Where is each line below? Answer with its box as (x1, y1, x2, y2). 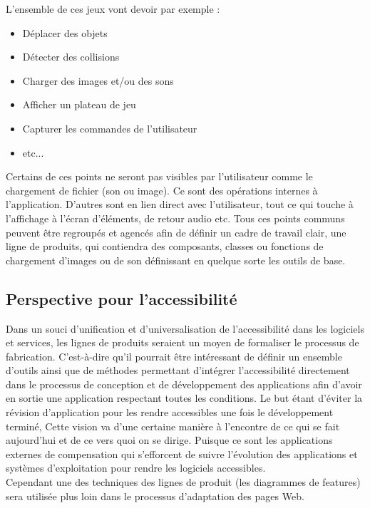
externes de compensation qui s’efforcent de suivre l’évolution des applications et (6, 446, 358, 461)
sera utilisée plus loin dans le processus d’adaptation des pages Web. (6, 488, 304, 503)
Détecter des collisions (22, 49, 120, 64)
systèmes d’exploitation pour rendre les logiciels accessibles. (6, 460, 266, 475)
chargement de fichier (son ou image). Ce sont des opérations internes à (6, 182, 318, 197)
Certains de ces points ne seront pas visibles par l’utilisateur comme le (6, 169, 313, 184)
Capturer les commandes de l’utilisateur (22, 120, 197, 135)
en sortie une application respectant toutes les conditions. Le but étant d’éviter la (6, 390, 363, 405)
